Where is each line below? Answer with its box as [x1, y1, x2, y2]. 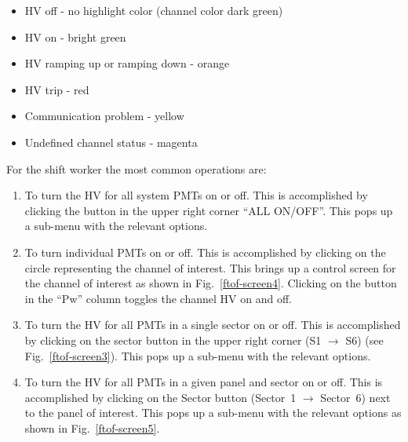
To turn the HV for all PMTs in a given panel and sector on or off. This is [24, 374, 383, 390]
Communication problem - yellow [24, 108, 184, 124]
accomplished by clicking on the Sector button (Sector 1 [24, 389, 297, 405]
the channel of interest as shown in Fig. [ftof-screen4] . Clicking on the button [24, 275, 397, 291]
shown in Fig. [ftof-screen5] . [24, 419, 160, 436]
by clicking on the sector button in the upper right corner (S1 [24, 331, 322, 348]
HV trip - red [24, 81, 89, 97]
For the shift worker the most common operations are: [6, 160, 267, 177]
